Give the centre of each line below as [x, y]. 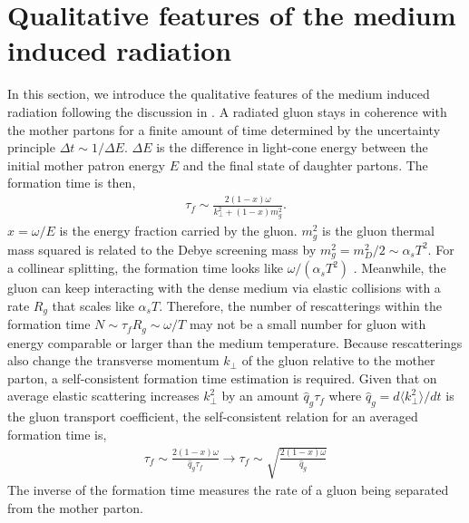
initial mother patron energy [86, 165]
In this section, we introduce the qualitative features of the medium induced [219, 94]
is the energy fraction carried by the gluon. [178, 231]
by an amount [260, 396]
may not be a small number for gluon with [308, 324]
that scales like [93, 305]
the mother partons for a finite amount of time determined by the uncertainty [224, 129]
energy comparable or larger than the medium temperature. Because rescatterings [235, 342]
